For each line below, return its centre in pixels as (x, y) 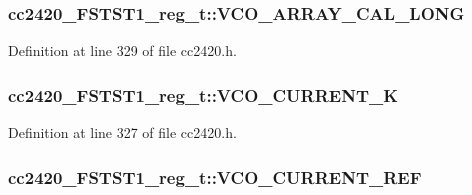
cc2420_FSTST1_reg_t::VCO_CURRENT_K (203, 94)
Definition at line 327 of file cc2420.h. (122, 132)
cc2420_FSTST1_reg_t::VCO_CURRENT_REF (215, 176)
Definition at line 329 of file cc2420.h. (122, 50)
